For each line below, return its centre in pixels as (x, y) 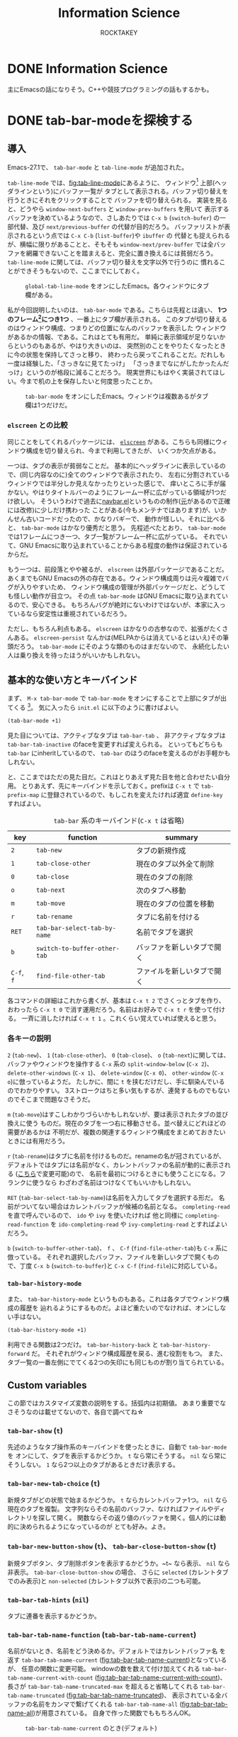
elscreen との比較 (38, 425)
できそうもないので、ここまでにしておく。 (81, 271)
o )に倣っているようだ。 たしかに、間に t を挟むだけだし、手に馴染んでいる (116, 1081)
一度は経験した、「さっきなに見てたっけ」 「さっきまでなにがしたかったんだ (118, 363)
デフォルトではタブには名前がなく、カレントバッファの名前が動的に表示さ (116, 1165)
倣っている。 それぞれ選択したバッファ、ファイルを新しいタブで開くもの (113, 1257)
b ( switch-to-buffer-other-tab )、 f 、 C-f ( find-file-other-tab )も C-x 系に (118, 1247)
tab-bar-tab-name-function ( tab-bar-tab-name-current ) (102, 1635)
